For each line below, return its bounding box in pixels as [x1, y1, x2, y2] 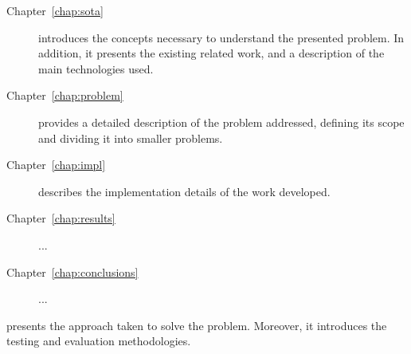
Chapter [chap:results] [6, 210, 115, 226]
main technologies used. [38, 60, 154, 77]
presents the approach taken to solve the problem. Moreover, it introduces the [6, 317, 387, 333]
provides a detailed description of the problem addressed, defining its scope [38, 113, 405, 130]
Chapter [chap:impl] [6, 156, 106, 173]
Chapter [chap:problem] [6, 87, 123, 104]
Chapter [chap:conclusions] [6, 263, 139, 280]
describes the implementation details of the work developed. [38, 183, 331, 199]
